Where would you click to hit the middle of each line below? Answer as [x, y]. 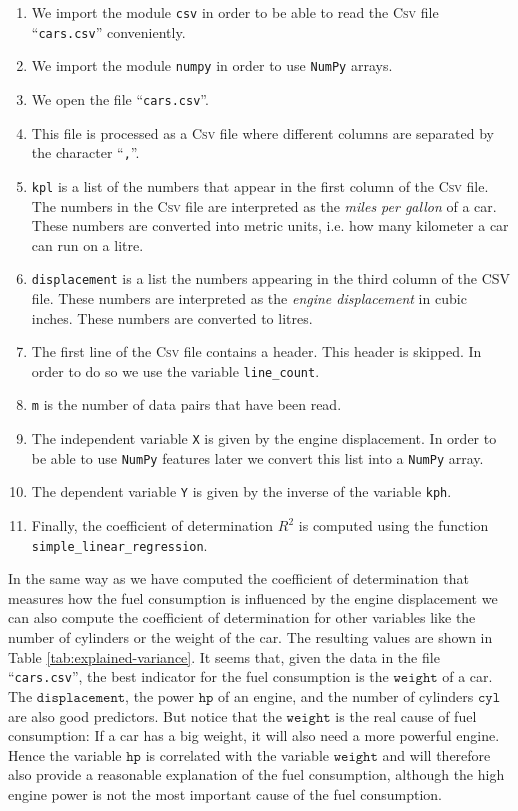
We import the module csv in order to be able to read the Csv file [235, 12]
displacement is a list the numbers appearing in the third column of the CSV [271, 278]
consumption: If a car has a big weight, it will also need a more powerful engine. [254, 735]
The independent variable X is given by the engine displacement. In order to [264, 438]
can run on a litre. [87, 244]
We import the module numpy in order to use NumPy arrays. [212, 65]
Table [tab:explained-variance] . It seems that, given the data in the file [224, 656]
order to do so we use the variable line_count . [175, 370]
